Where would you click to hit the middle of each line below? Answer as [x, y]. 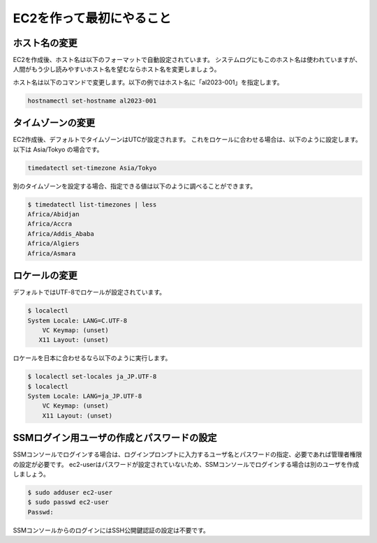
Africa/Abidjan [53, 214]
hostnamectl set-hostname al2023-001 [92, 101]
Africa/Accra [50, 224]
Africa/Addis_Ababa [61, 233]
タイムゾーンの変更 [54, 123]
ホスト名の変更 [45, 43]
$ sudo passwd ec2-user [68, 502]
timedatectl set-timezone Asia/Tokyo [92, 168]
